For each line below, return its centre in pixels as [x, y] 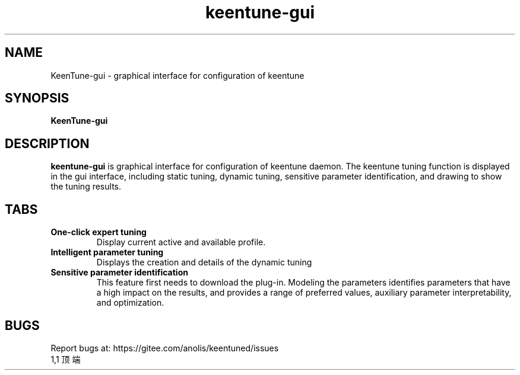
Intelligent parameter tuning [107, 252]
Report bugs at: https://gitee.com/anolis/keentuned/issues [165, 348]
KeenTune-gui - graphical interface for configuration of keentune [177, 75]
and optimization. [130, 303]
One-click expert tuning [99, 232]
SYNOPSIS [37, 98]
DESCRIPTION [47, 143]
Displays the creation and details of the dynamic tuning [204, 262]
